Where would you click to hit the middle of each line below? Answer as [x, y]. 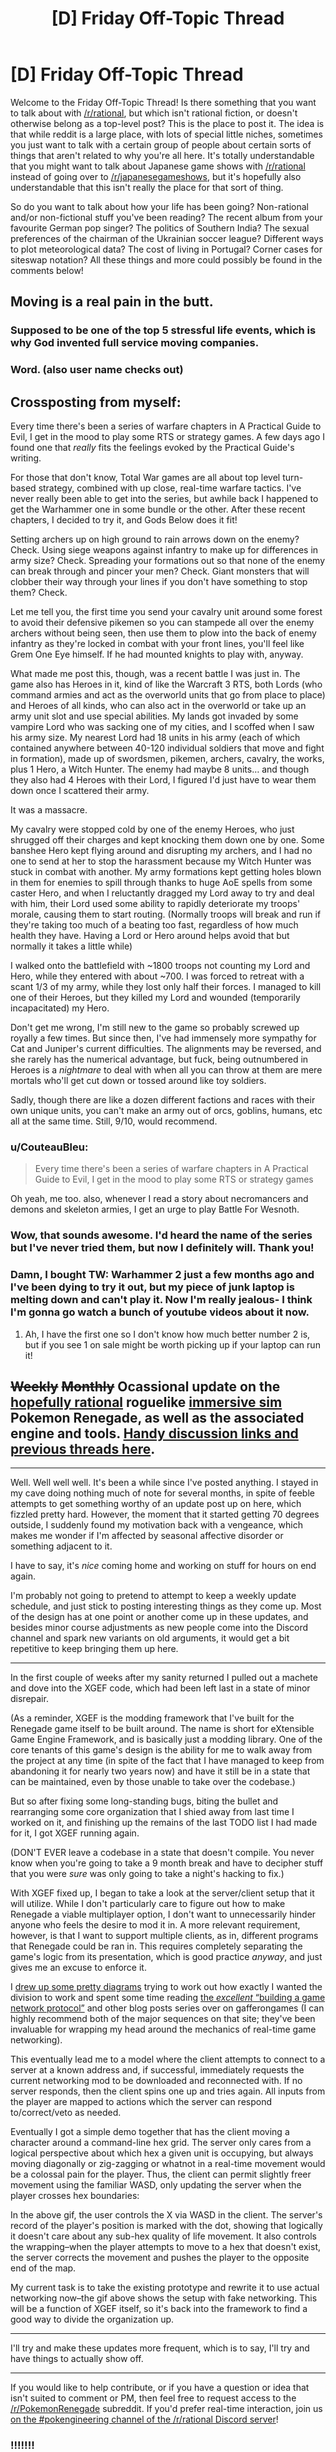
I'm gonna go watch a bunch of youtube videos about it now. [160, 1312]
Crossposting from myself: [96, 402]
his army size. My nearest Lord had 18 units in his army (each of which [155, 737]
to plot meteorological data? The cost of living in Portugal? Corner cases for [166, 249]
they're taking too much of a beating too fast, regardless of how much [154, 924]
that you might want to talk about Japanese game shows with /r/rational [158, 166]
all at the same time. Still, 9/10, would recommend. [114, 1121]
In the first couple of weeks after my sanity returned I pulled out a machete [164, 1678]
